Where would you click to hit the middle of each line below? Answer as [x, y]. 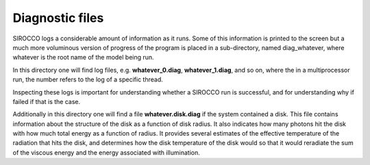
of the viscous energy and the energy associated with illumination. [106, 152]
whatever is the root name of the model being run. [83, 58]
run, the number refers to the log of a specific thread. [88, 79]
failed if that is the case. [47, 101]
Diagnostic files [58, 18]
